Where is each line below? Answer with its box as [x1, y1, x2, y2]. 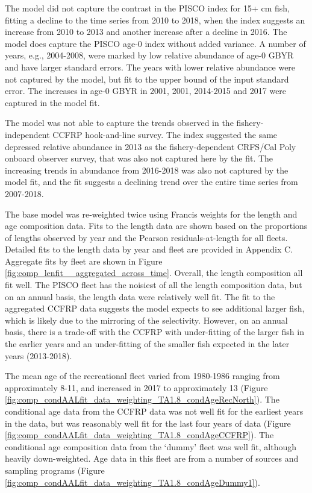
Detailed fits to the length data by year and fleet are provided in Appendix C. [5, 243, 293, 256]
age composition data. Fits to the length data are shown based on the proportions [5, 219, 308, 232]
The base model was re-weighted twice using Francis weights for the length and [5, 207, 298, 220]
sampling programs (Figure [5, 463, 105, 476]
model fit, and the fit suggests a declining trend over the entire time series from [5, 175, 298, 188]
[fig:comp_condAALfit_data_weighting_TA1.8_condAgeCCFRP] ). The [5, 429, 274, 441]
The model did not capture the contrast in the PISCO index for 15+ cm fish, [5, 2, 290, 14]
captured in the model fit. [5, 96, 100, 108]
